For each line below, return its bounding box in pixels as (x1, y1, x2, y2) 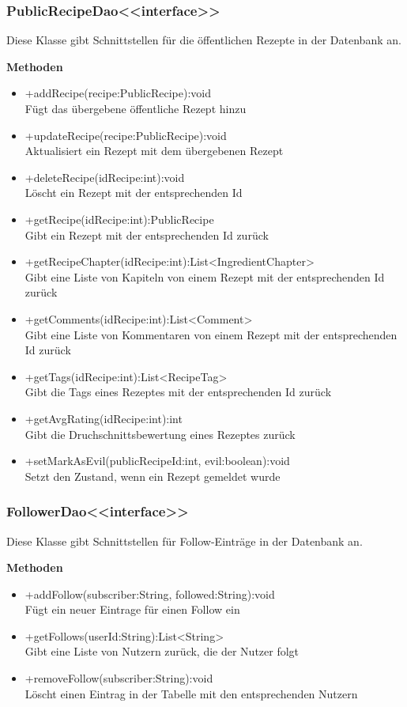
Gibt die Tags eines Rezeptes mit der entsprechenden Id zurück (24, 384, 332, 400)
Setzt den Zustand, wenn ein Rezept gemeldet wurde (24, 467, 281, 484)
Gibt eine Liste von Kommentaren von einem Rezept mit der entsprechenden (24, 326, 398, 342)
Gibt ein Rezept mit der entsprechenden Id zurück (24, 226, 269, 243)
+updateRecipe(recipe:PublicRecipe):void (24, 127, 227, 143)
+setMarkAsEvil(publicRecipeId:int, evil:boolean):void (24, 452, 290, 469)
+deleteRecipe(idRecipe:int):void (24, 168, 185, 185)
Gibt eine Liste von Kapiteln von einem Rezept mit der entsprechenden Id (24, 268, 385, 285)
